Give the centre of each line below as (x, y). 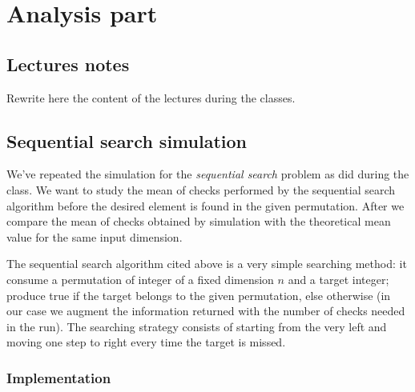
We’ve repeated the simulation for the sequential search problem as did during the (208, 174)
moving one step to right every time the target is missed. (146, 342)
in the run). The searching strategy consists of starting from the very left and (197, 326)
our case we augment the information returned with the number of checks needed (206, 311)
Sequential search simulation (127, 140)
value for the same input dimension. (95, 236)
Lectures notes (68, 64)
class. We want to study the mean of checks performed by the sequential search (201, 189)
